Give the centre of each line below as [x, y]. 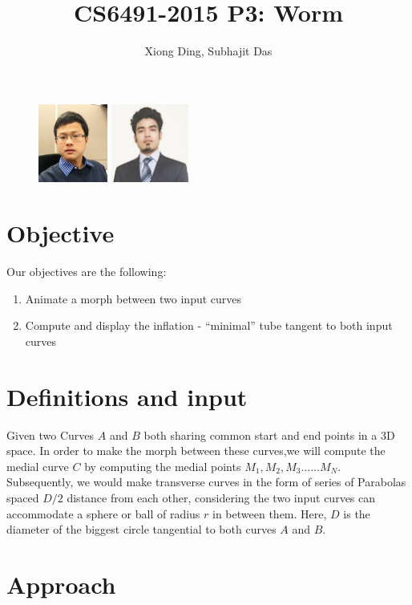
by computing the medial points [163, 466]
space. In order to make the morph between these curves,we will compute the [196, 451]
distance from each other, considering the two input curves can [221, 498]
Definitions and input [127, 396]
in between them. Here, [270, 513]
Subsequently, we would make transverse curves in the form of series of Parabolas [206, 482]
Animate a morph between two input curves [133, 298]
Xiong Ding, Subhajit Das [208, 51]
